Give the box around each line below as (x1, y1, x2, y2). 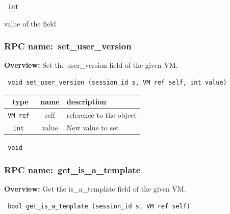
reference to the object (66, 110, 137, 120)
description (66, 96, 107, 107)
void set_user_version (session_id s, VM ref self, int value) (8, 79, 227, 87)
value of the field (4, 18, 56, 29)
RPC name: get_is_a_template (4, 163, 141, 176)
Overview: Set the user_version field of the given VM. (4, 60, 178, 70)
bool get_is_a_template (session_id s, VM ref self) (8, 202, 191, 210)
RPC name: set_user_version (4, 40, 132, 52)
